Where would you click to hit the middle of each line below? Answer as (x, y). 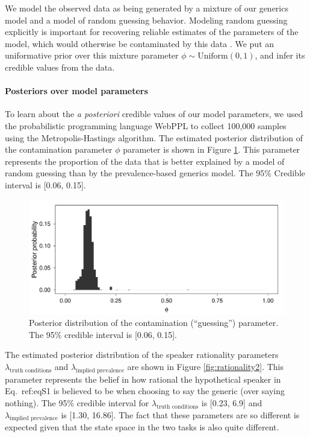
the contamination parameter (59, 149)
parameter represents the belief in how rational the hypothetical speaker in (143, 379)
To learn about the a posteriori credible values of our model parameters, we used (154, 114)
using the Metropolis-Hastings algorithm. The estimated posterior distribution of (154, 137)
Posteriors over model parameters (76, 91)
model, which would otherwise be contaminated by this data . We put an (140, 43)
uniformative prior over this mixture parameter (92, 55)
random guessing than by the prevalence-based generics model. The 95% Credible (155, 173)
